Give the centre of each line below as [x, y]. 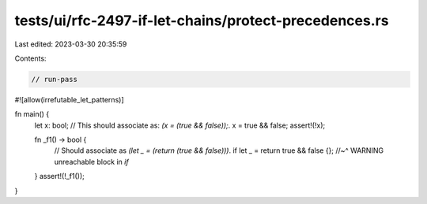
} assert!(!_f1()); [59, 176]
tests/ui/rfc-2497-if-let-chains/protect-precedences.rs [202, 20]
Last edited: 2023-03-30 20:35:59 [71, 44]
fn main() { [32, 114]
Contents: [30, 58]
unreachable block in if [92, 161]
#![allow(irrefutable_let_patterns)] [69, 99]
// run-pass [55, 79]
